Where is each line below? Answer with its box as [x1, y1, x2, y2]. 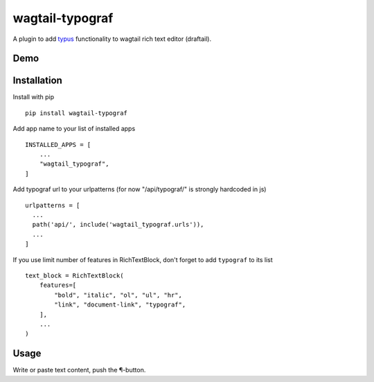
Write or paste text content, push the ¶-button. [12, 366, 146, 374]
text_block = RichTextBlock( [25, 271, 124, 279]
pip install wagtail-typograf [25, 109, 128, 117]
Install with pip [12, 93, 55, 101]
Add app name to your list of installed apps [12, 125, 136, 133]
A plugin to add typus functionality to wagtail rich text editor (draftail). [12, 35, 211, 43]
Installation [12, 75, 62, 87]
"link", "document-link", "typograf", [54, 301, 186, 309]
